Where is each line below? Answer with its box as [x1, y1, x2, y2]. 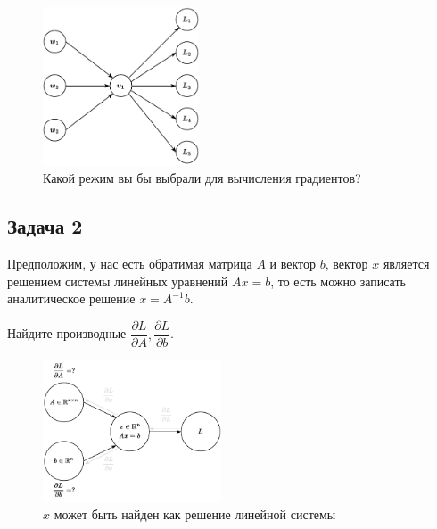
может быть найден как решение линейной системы [54, 505, 336, 524]
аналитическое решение [7, 289, 136, 308]
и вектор [269, 254, 317, 273]
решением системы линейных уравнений [7, 271, 228, 290]
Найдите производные [7, 324, 127, 343]
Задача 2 [7, 212, 83, 240]
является [383, 254, 430, 273]
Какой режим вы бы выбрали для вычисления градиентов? [43, 169, 361, 187]
